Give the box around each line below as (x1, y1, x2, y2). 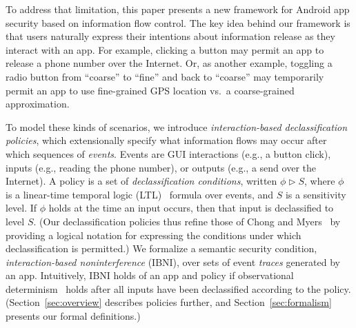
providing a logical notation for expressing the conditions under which (6, 227, 301, 242)
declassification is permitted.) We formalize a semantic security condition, (6, 241, 317, 256)
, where (304, 174, 335, 188)
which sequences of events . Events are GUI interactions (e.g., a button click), (6, 146, 331, 161)
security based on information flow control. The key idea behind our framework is (6, 15, 350, 30)
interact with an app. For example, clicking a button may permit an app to (6, 42, 324, 57)
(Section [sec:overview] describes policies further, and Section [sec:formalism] (6, 295, 332, 309)
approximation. (6, 96, 70, 111)
